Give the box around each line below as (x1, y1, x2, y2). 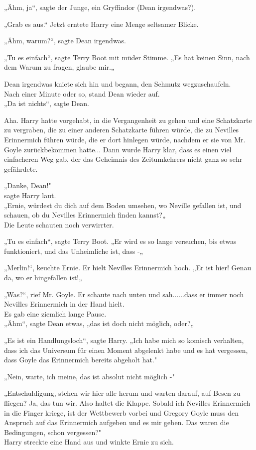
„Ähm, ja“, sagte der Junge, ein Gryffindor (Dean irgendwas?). (4, 2, 196, 12)
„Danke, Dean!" (4, 180, 51, 191)
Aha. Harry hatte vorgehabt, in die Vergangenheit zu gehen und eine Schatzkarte (4, 114, 252, 125)
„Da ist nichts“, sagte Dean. (4, 98, 89, 109)
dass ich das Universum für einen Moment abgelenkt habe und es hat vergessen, (4, 344, 248, 355)
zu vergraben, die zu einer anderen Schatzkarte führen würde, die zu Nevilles (4, 124, 239, 135)
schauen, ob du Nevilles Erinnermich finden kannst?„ (4, 210, 166, 220)
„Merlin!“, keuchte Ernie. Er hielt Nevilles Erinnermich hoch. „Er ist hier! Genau (4, 262, 252, 273)
